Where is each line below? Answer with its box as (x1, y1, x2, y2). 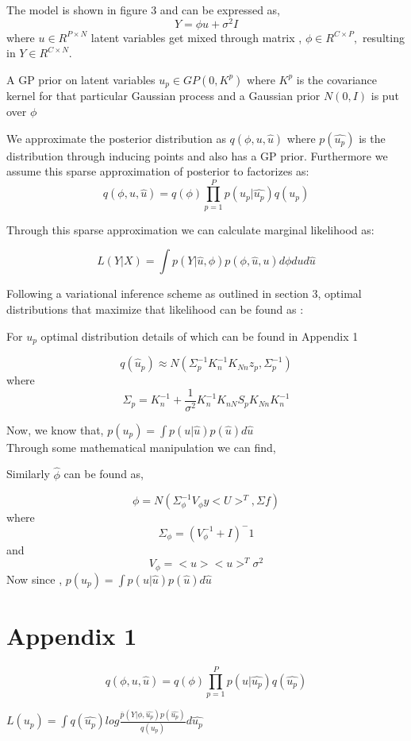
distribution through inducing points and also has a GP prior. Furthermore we (6, 147, 388, 164)
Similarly (6, 465, 50, 482)
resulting (362, 29, 405, 45)
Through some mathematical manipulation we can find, (6, 438, 276, 455)
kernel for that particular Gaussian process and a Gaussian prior (6, 87, 321, 104)
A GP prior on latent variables (6, 71, 156, 87)
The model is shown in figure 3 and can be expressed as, (6, 2, 280, 17)
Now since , (6, 570, 63, 587)
